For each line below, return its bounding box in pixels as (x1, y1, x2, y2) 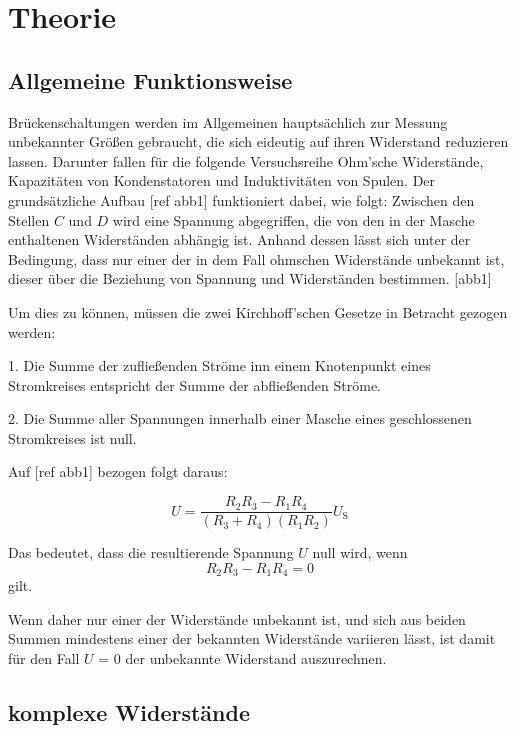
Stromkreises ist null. (8, 427, 137, 448)
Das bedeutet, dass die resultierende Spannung (8, 542, 294, 563)
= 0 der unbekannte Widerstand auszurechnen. (98, 647, 387, 668)
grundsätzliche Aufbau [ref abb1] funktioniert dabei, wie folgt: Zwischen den (8, 189, 475, 210)
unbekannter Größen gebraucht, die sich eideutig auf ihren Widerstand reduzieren (8, 131, 509, 152)
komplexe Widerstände (8, 696, 250, 727)
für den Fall (8, 647, 80, 668)
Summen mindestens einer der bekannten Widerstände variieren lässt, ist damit (8, 628, 496, 649)
